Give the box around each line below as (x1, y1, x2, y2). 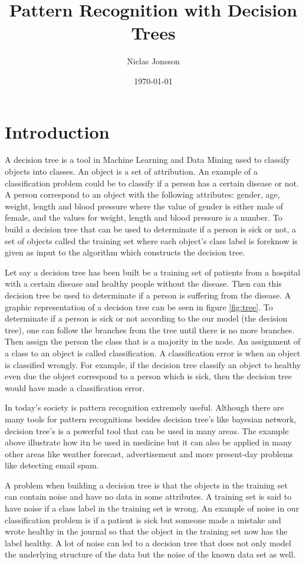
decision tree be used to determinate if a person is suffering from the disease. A (5, 288, 291, 301)
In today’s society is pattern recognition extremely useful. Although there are (5, 401, 284, 414)
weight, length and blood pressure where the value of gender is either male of (5, 199, 284, 212)
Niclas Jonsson (127, 55, 180, 67)
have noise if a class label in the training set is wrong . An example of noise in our (5, 502, 300, 514)
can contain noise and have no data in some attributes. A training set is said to (5, 490, 292, 503)
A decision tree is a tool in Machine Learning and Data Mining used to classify (5, 153, 290, 166)
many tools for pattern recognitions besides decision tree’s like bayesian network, (5, 412, 297, 425)
